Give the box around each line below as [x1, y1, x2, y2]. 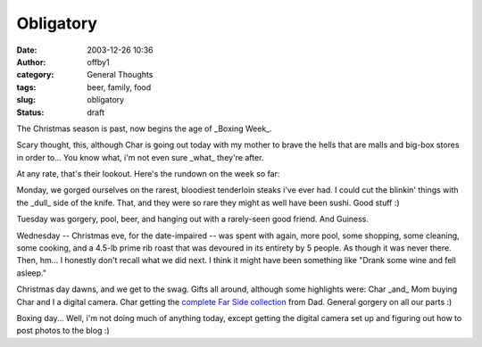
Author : [16, 56, 46, 67]
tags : [16, 81, 37, 93]
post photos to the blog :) [16, 326, 111, 336]
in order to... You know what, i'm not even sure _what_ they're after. [16, 152, 264, 162]
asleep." [16, 268, 46, 278]
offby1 [87, 56, 111, 67]
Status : [16, 107, 45, 118]
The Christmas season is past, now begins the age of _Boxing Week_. [16, 123, 272, 134]
